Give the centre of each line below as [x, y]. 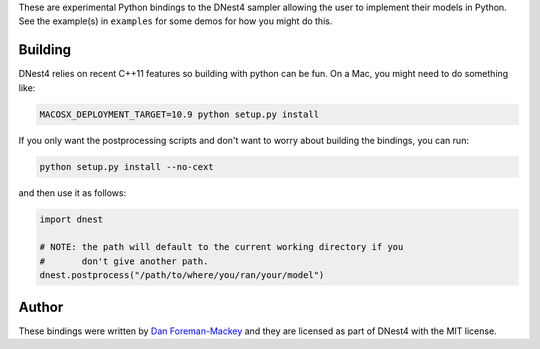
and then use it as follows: [72, 192]
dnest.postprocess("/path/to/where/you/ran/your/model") [182, 275]
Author [41, 306]
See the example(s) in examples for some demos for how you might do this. [175, 21]
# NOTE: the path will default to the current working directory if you [221, 247]
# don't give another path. [124, 261]
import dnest [71, 219]
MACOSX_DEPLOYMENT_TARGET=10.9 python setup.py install [179, 114]
